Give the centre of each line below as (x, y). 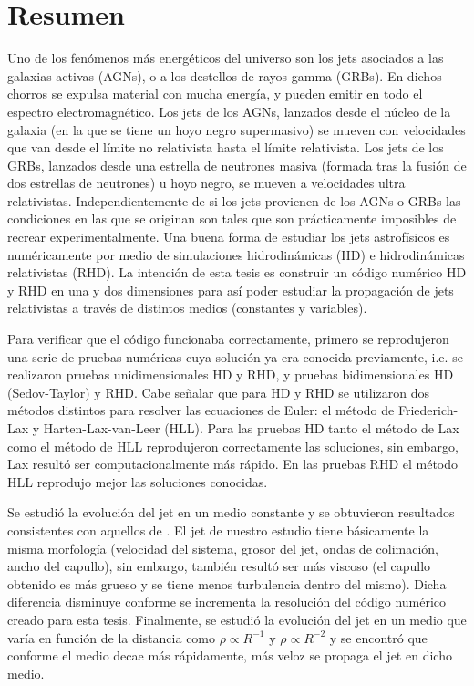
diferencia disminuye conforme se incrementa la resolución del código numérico (227, 602)
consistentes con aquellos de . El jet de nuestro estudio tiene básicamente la (218, 530)
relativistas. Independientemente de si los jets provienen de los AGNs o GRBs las (234, 200)
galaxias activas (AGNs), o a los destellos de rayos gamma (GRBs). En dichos (225, 75)
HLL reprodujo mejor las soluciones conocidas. (138, 481)
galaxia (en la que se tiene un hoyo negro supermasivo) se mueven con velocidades (237, 129)
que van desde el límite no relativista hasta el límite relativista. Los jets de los (226, 147)
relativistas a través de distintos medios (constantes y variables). (187, 308)
